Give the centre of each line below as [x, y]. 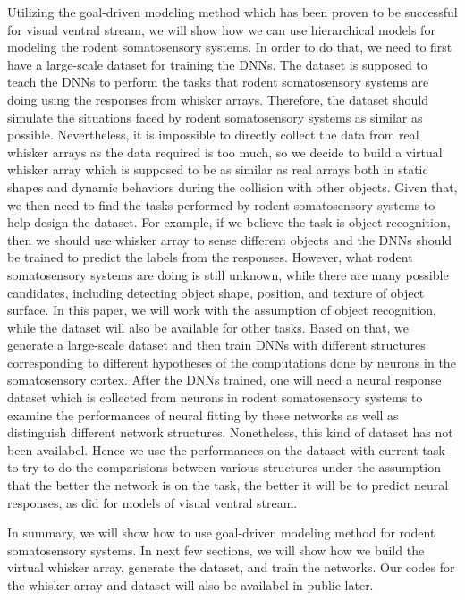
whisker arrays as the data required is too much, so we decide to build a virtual [225, 152]
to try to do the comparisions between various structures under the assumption [224, 467]
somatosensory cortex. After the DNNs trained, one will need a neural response [224, 380]
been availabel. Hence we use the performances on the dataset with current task [226, 449]
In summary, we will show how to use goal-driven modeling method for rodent [221, 532]
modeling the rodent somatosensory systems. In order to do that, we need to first [230, 47]
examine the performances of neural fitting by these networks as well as [203, 414]
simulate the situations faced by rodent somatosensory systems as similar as [215, 117]
